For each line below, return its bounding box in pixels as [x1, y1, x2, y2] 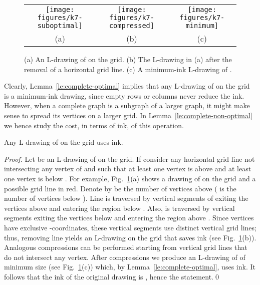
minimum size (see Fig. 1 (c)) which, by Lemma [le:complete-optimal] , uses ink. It [4, 261, 255, 272]
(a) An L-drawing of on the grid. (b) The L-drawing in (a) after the [24, 54, 232, 64]
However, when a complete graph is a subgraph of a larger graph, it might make [4, 100, 250, 111]
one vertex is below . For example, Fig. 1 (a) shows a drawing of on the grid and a [4, 173, 256, 183]
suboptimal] [37, 22, 83, 30]
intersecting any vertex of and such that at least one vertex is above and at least [4, 163, 251, 174]
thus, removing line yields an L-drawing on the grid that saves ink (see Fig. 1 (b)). [4, 232, 256, 242]
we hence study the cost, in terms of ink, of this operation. [4, 120, 184, 130]
